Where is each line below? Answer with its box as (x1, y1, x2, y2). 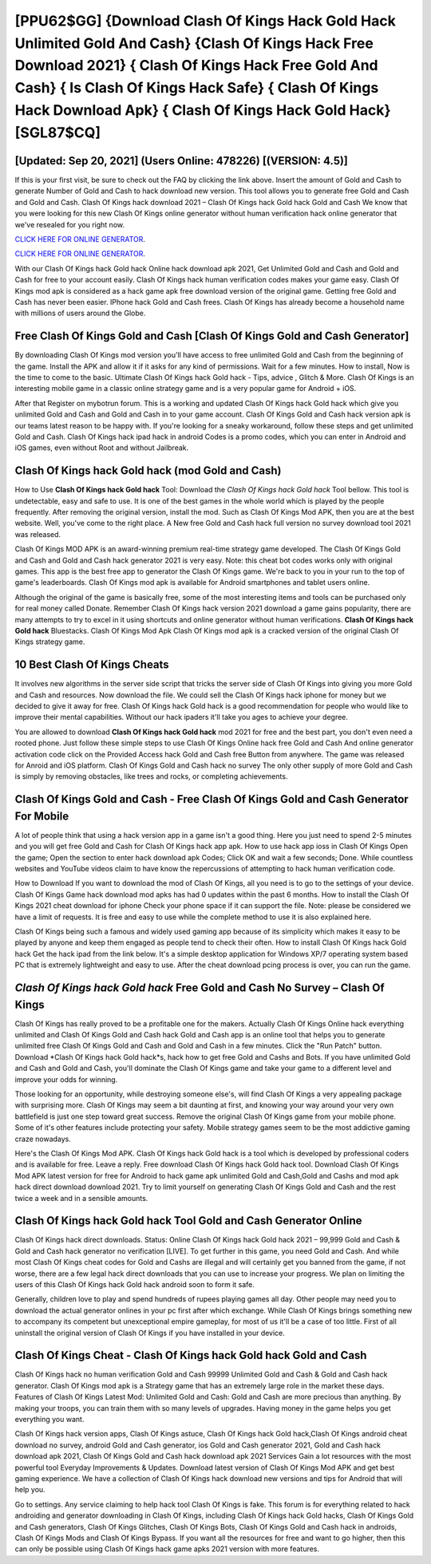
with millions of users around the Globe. (14, 308, 146, 318)
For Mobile (14, 809, 69, 823)
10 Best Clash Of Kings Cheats (14, 658, 169, 672)
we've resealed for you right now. (14, 219, 125, 229)
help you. (14, 1485, 45, 1495)
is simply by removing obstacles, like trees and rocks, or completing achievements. (14, 772, 288, 781)
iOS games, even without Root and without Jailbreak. (14, 443, 189, 452)
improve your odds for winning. (14, 1074, 118, 1084)
